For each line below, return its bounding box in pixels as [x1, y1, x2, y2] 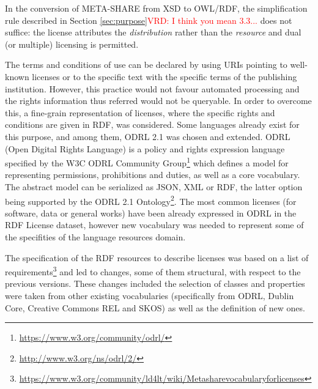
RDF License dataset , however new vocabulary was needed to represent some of [5, 218, 304, 231]
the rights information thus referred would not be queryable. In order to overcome [5, 94, 312, 107]
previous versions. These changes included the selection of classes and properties [5, 277, 305, 290]
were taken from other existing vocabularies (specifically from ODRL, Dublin [5, 289, 294, 302]
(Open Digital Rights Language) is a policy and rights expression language [5, 142, 285, 155]
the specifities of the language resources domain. [5, 231, 186, 243]
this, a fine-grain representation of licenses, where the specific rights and [5, 106, 275, 119]
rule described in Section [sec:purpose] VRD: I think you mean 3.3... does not [5, 13, 292, 26]
